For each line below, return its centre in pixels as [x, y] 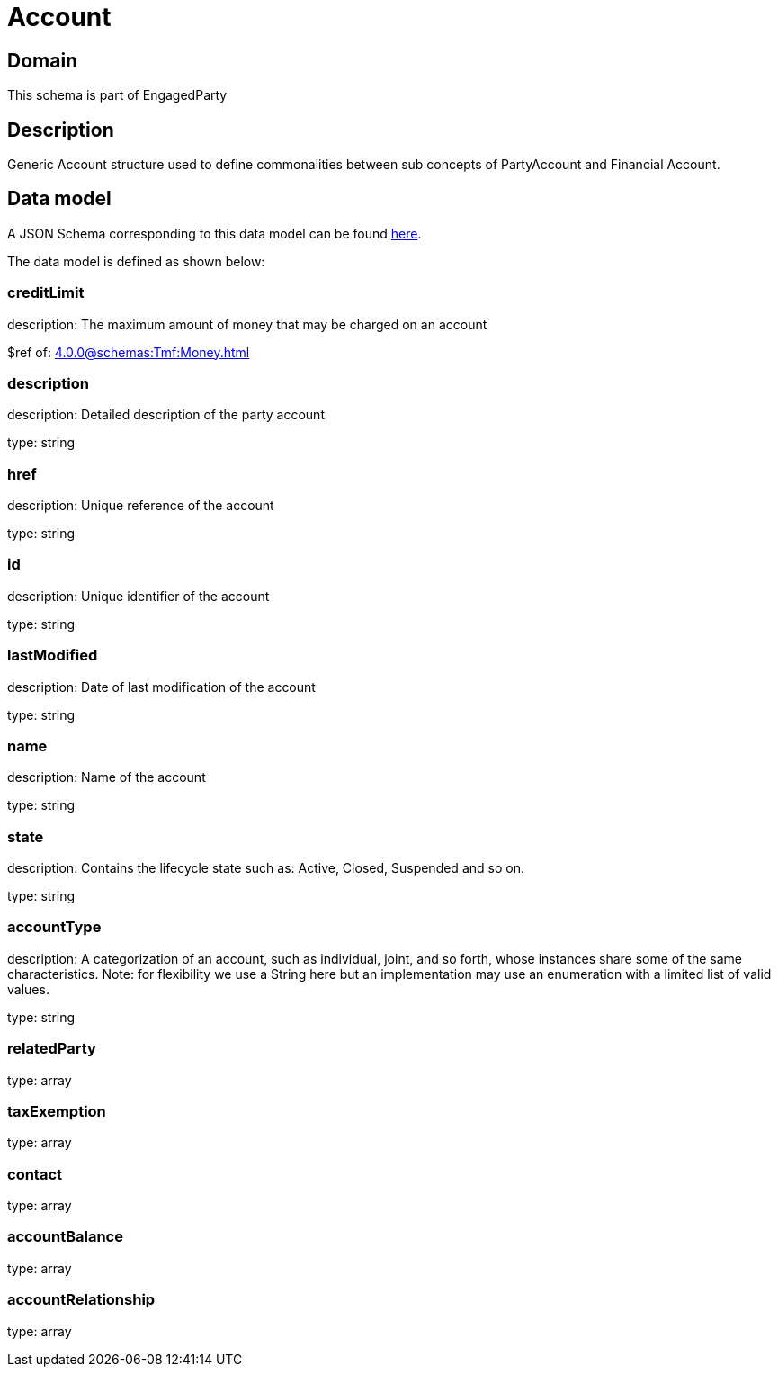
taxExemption [57, 1111]
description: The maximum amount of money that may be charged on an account [247, 324]
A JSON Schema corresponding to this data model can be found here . [215, 233]
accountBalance [65, 1237]
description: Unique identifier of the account [139, 596]
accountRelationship [81, 1300]
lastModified [53, 656]
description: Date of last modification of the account [161, 687]
